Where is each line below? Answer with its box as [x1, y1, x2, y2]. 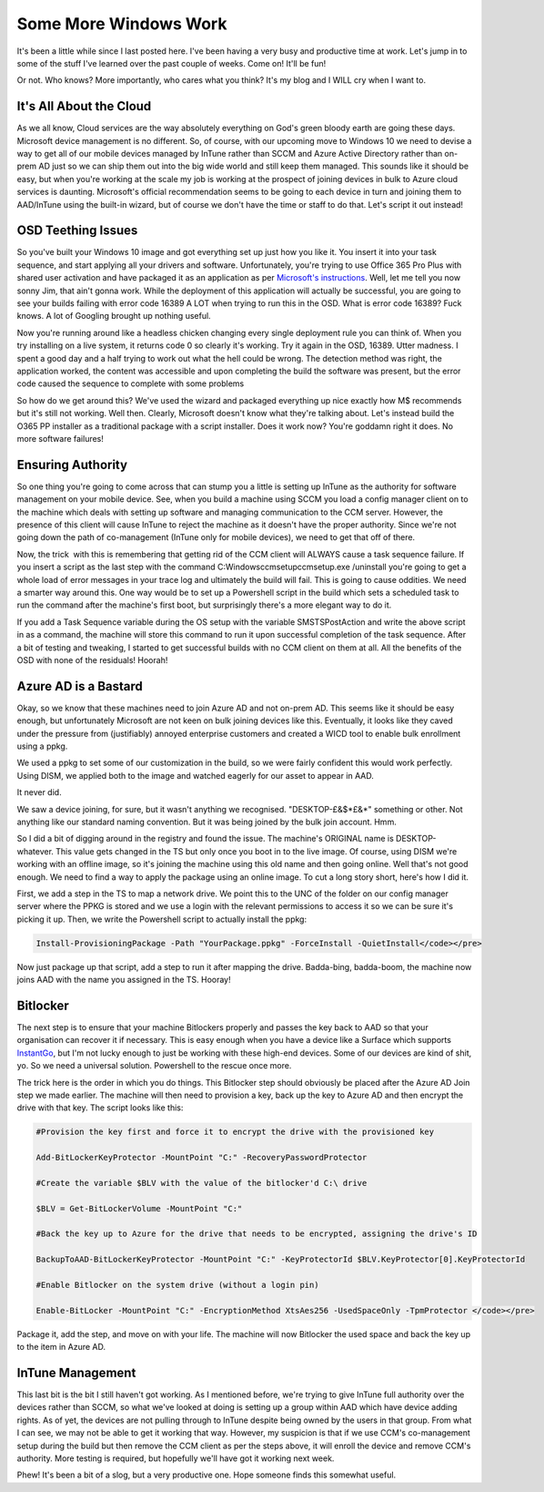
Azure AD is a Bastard [16, 679, 143, 694]
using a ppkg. [16, 741, 68, 751]
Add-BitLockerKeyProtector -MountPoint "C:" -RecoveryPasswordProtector [35, 1152, 368, 1163]
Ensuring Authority [16, 456, 127, 473]
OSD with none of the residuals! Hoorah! [16, 654, 168, 665]
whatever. [16, 845, 55, 856]
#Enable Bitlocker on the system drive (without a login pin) [35, 1280, 319, 1290]
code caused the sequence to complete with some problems [16, 378, 245, 389]
